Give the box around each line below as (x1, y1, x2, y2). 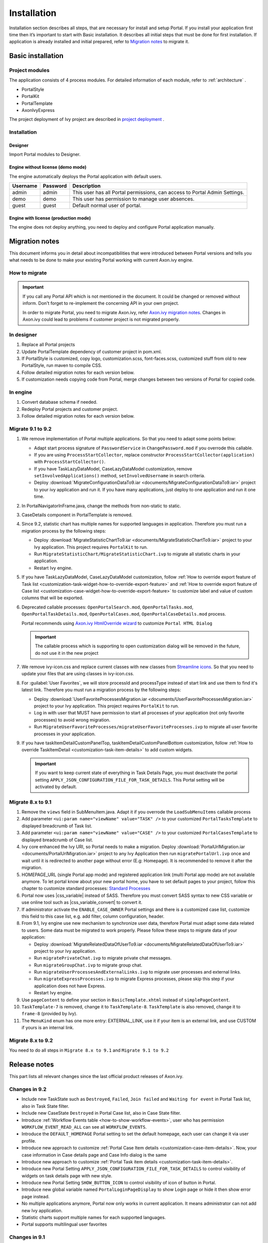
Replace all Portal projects (21, 342, 75, 348)
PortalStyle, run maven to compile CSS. (21, 362, 102, 368)
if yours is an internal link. (21, 1025, 74, 1031)
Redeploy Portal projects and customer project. (21, 406, 119, 412)
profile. (21, 1138, 37, 1144)
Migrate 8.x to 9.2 (9, 1037, 53, 1044)
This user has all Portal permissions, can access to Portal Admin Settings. (72, 189, 244, 196)
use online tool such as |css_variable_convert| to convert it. (21, 899, 142, 905)
